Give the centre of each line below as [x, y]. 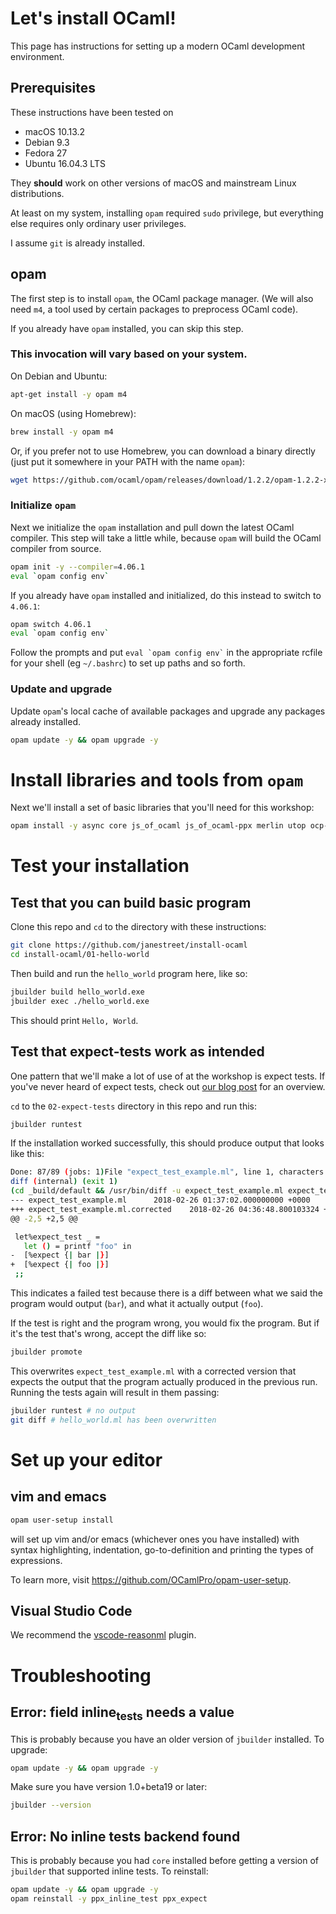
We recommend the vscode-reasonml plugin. [103, 1635]
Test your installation [100, 866]
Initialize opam [43, 505]
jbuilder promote [46, 1352]
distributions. [37, 193]
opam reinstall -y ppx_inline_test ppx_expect [109, 1899]
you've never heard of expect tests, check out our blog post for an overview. [168, 1086]
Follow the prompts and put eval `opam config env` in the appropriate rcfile [166, 653]
